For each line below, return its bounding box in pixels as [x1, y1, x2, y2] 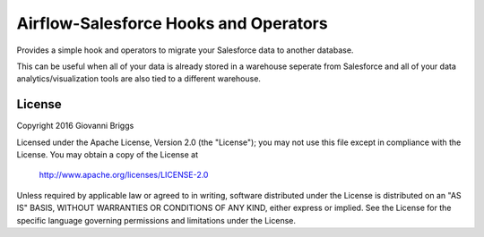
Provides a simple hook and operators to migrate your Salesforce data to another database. [16, 45, 354, 55]
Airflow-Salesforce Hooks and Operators [16, 13, 328, 33]
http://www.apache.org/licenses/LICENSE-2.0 [39, 170, 209, 181]
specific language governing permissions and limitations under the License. [16, 215, 296, 225]
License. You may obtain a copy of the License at [16, 149, 199, 160]
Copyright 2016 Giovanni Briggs [16, 121, 134, 131]
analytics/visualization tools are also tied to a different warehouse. [16, 73, 262, 84]
